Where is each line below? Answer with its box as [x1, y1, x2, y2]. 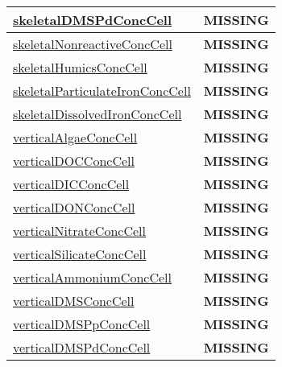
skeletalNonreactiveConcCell [13, 35, 172, 53]
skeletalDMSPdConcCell [13, 10, 172, 29]
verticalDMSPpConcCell [13, 315, 151, 333]
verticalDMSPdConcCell [13, 338, 151, 357]
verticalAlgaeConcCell [13, 128, 138, 146]
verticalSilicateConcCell [13, 245, 147, 263]
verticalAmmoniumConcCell [13, 268, 172, 287]
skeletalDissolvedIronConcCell [13, 105, 182, 123]
